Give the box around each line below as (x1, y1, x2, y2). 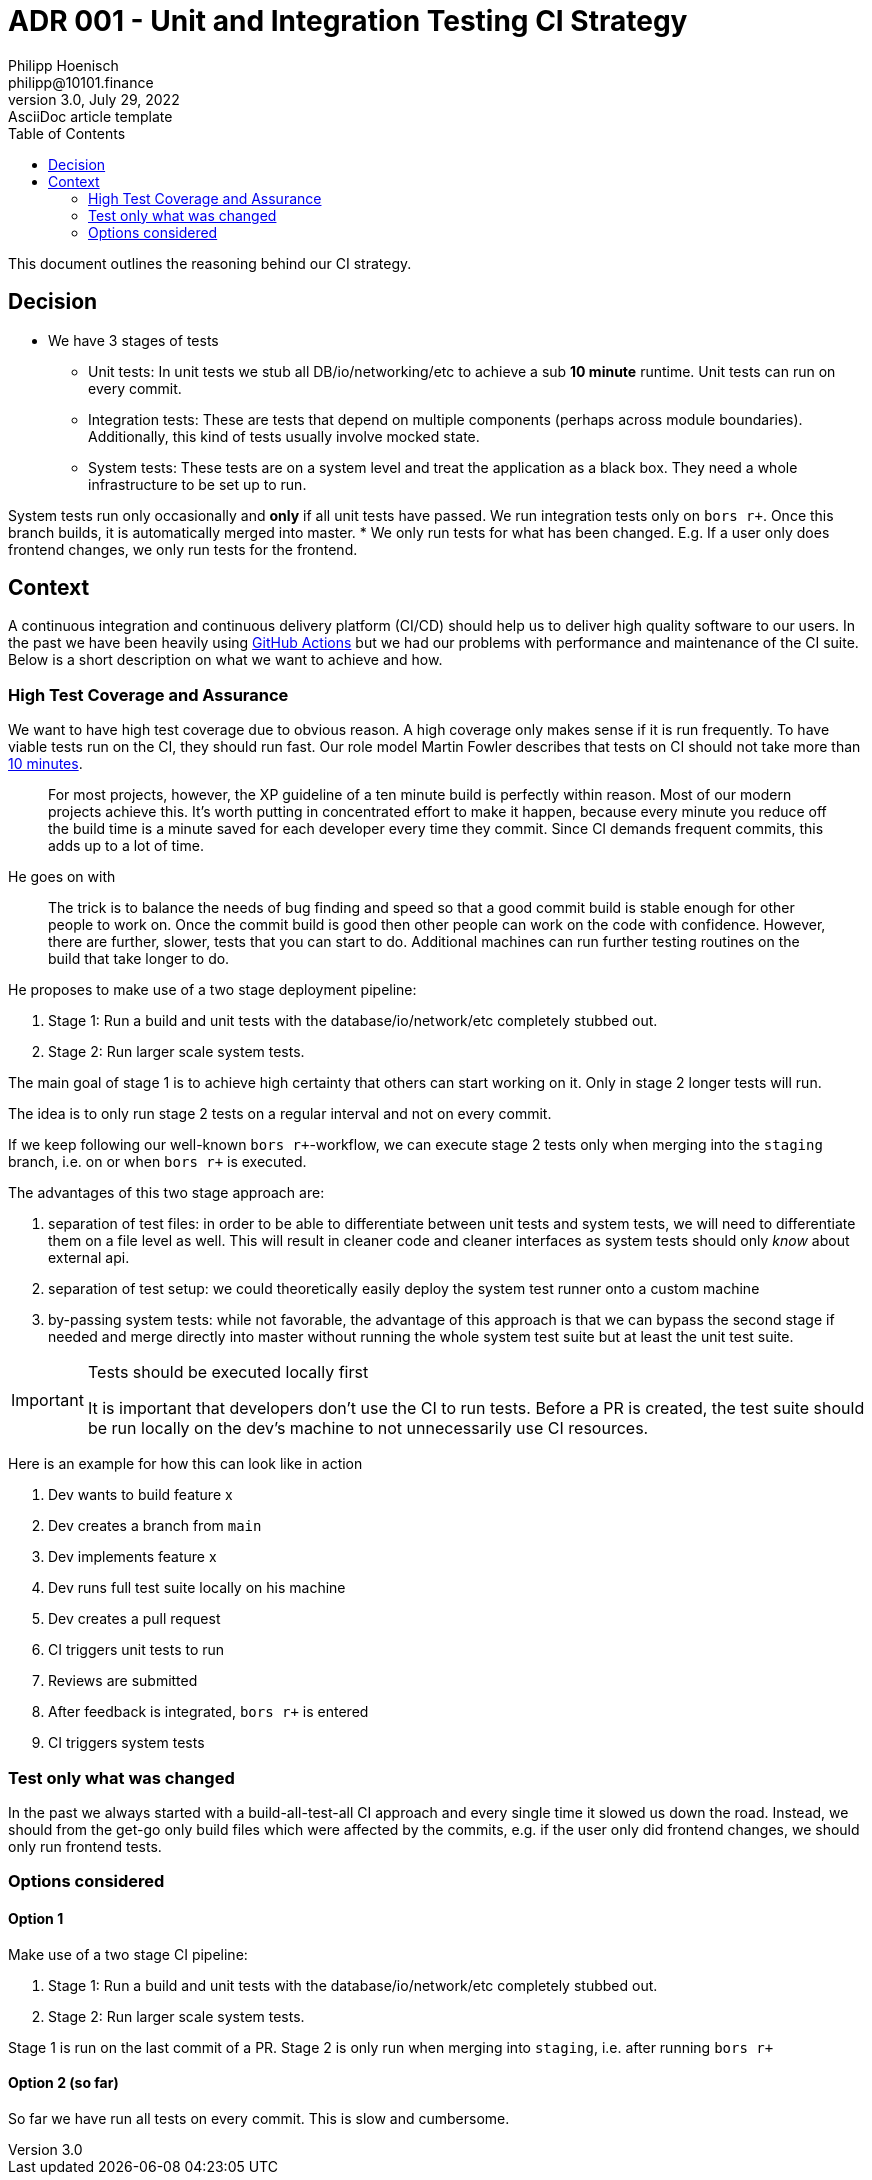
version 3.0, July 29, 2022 (8, 90, 180, 108)
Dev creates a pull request (48, 1610, 221, 1628)
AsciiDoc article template (8, 107, 173, 125)
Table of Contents (8, 124, 126, 142)
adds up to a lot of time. (48, 837, 204, 855)
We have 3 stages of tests (48, 331, 219, 349)
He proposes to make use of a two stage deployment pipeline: (8, 981, 417, 999)
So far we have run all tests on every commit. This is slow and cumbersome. (8, 2109, 510, 2127)
